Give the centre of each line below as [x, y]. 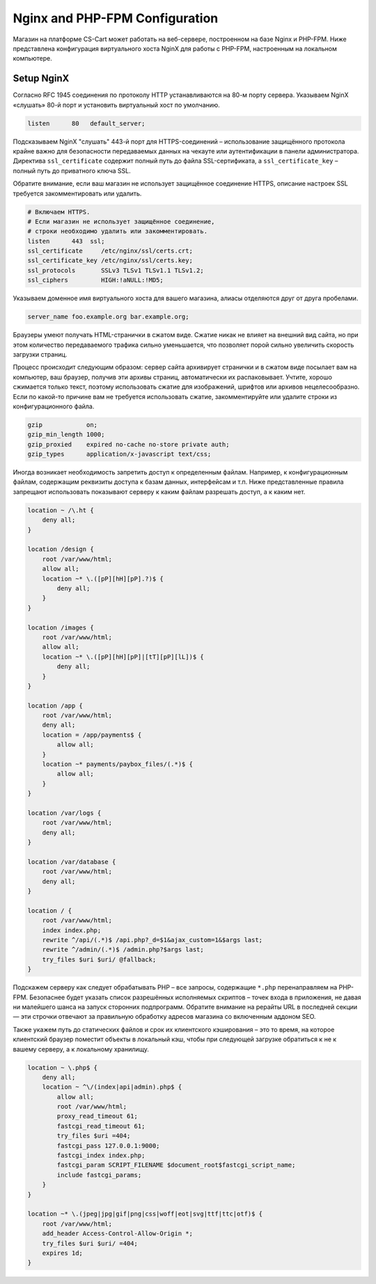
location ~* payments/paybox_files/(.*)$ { [117, 764]
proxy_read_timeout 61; [97, 1116]
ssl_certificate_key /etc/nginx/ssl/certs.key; [110, 261]
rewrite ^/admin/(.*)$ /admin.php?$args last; [123, 950]
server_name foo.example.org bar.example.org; [108, 317]
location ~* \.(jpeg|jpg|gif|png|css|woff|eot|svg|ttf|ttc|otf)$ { [145, 1214]
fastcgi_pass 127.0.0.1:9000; [108, 1145]
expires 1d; [63, 1253]
